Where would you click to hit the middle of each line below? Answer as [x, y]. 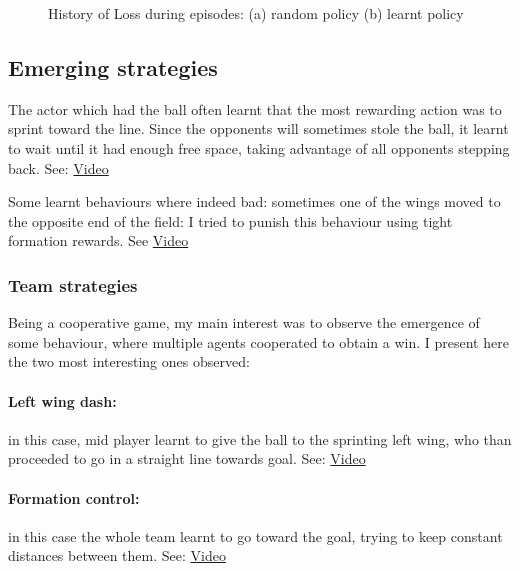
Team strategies [73, 284]
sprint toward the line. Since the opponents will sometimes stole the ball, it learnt [258, 128]
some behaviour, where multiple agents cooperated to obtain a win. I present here [258, 341]
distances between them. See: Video [117, 555]
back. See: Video [58, 167]
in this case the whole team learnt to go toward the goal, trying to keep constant [255, 535]
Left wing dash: [62, 400]
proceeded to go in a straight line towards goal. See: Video [187, 458]
